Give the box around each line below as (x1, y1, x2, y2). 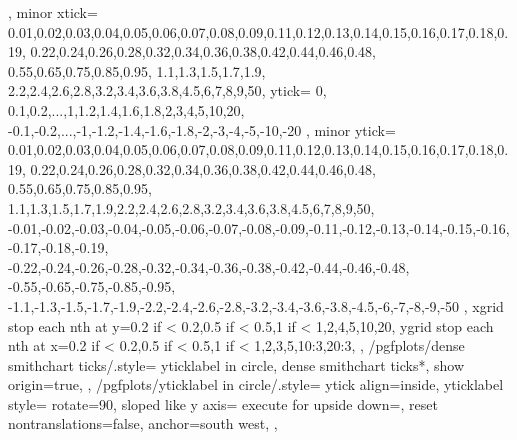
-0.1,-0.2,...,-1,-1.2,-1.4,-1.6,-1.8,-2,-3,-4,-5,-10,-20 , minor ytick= (8, 119, 396, 140)
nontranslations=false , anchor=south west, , (8, 413, 278, 434)
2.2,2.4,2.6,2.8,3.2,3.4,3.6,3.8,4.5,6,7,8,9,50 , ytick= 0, (8, 80, 327, 101)
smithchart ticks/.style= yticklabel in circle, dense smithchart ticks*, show (8, 354, 465, 375)
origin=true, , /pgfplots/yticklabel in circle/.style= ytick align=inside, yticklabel (8, 374, 504, 395)
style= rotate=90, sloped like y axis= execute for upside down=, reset (8, 393, 438, 414)
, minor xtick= (8, 2, 98, 22)
